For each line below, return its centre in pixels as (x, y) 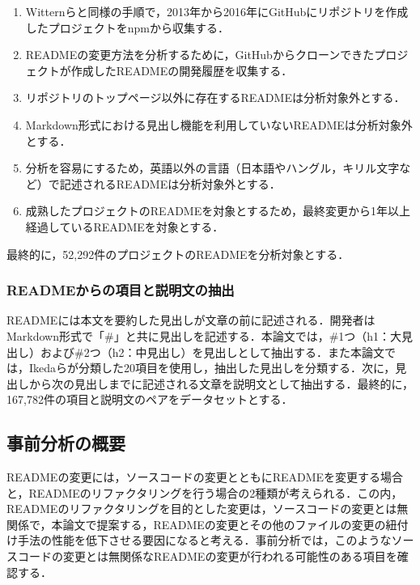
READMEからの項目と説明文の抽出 (121, 290)
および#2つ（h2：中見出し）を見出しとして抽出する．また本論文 (212, 352)
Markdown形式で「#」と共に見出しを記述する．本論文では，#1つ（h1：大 (204, 335)
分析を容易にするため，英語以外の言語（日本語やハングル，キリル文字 (212, 168)
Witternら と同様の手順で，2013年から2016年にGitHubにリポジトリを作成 (217, 11)
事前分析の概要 (66, 443)
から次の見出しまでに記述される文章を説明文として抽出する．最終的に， (221, 383)
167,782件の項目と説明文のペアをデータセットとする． (150, 399)
